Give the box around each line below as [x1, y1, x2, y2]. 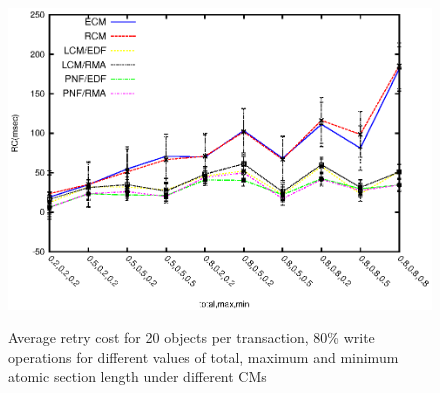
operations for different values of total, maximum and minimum [8, 346, 399, 367]
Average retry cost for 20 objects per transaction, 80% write [8, 327, 375, 348]
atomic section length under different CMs [8, 366, 267, 387]
